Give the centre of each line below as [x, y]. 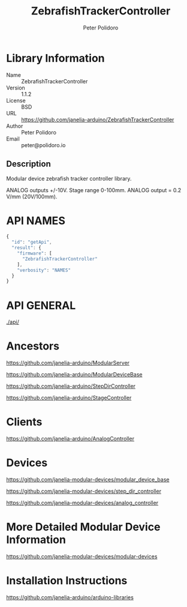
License [16, 100]
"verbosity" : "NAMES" [44, 270]
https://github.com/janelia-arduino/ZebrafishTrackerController [98, 119]
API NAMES [36, 221]
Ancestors [33, 346]
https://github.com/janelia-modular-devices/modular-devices [82, 556]
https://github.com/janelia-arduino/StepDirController [71, 386]
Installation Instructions [67, 581]
